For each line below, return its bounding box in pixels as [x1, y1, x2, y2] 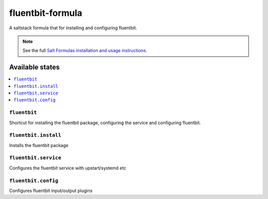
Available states [9, 63, 60, 71]
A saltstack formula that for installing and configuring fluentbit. [9, 25, 137, 31]
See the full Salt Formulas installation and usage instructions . [22, 48, 147, 54]
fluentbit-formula [9, 7, 82, 18]
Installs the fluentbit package [9, 142, 69, 148]
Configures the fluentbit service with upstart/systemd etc [9, 165, 127, 171]
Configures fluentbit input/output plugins [9, 188, 93, 194]
